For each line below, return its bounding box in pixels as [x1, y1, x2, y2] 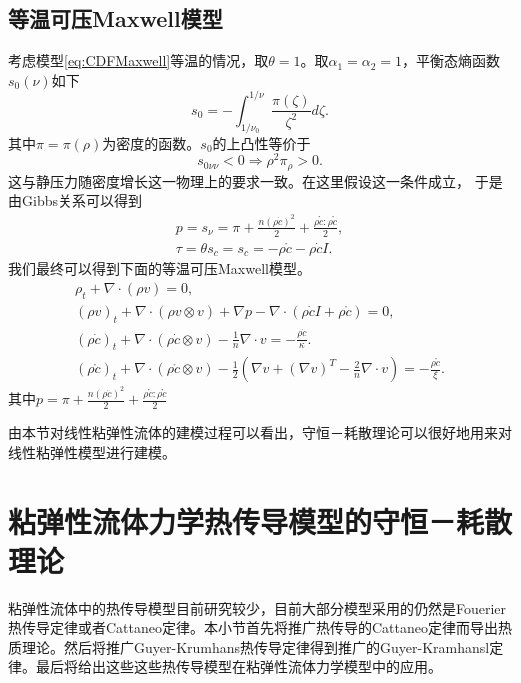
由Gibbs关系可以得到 [8, 190, 142, 211]
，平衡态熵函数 [402, 50, 501, 71]
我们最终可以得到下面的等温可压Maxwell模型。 [8, 258, 311, 279]
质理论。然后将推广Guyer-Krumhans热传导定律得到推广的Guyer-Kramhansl [8, 636, 490, 657]
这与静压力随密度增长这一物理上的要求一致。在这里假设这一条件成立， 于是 [8, 170, 503, 191]
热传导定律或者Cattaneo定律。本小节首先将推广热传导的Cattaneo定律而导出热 [8, 617, 512, 638]
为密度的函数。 [102, 132, 201, 153]
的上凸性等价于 [212, 132, 311, 153]
